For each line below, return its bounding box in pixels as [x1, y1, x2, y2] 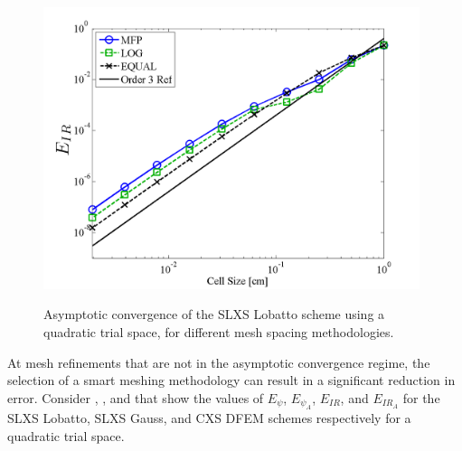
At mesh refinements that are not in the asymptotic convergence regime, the [7, 352, 430, 371]
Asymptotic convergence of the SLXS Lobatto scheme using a [43, 305, 385, 324]
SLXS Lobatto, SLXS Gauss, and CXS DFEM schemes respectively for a [7, 409, 411, 428]
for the [402, 388, 440, 407]
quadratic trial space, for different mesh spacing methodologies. [43, 322, 394, 341]
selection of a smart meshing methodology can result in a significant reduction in [7, 371, 456, 390]
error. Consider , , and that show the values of [7, 388, 264, 407]
